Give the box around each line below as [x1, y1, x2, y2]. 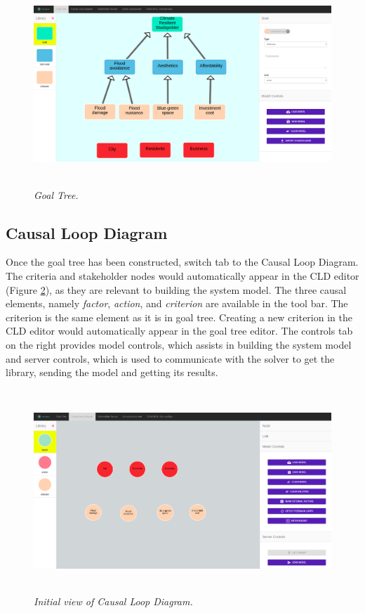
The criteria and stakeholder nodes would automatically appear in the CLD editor [6, 268, 359, 283]
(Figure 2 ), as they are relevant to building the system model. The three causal [6, 282, 347, 297]
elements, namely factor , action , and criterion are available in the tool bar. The [6, 296, 348, 311]
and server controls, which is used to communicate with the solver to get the [6, 351, 335, 366]
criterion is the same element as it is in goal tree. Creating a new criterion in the [6, 309, 352, 324]
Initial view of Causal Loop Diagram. [34, 594, 193, 609]
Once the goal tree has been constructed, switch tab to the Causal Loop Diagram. [6, 254, 359, 269]
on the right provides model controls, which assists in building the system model [6, 337, 352, 351]
